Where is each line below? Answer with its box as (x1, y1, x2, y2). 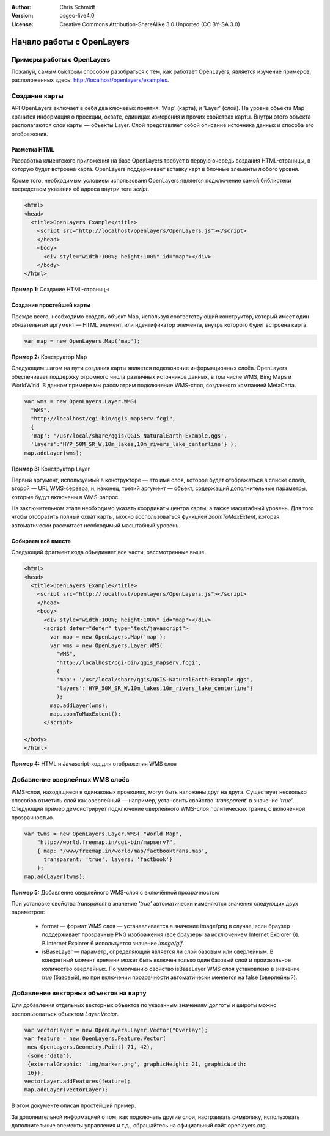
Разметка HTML (11, 145, 54, 153)
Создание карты (11, 92, 64, 100)
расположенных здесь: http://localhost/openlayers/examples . (11, 76, 169, 84)
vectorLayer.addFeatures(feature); (24, 1078, 131, 1085)
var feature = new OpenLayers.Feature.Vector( (24, 1035, 166, 1042)
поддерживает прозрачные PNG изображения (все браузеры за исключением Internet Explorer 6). (42, 931, 300, 938)
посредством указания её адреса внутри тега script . (11, 185, 150, 192)
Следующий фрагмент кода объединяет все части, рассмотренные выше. (11, 549, 207, 556)
